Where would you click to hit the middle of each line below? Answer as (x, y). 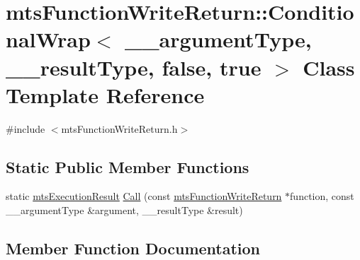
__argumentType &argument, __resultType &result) (124, 210)
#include (26, 128)
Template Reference (105, 94)
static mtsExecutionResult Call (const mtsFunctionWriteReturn (144, 196)
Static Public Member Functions (128, 166)
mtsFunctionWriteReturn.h (119, 128)
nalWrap (48, 39)
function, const (322, 196)
